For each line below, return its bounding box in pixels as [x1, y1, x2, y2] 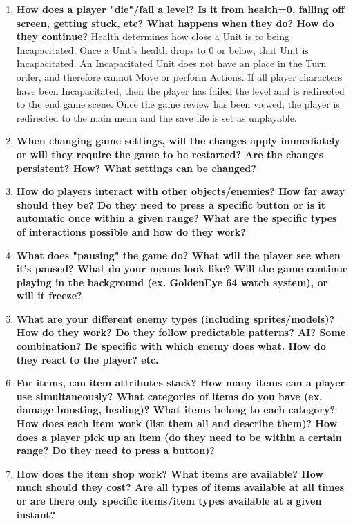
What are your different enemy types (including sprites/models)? [16, 311, 335, 326]
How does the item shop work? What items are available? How [16, 466, 323, 480]
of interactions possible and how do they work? [16, 224, 246, 238]
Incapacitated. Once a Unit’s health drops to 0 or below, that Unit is [16, 42, 309, 57]
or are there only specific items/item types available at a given [16, 494, 322, 507]
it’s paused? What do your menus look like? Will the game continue [16, 261, 348, 276]
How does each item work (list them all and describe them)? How [16, 416, 338, 431]
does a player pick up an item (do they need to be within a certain [16, 429, 342, 444]
